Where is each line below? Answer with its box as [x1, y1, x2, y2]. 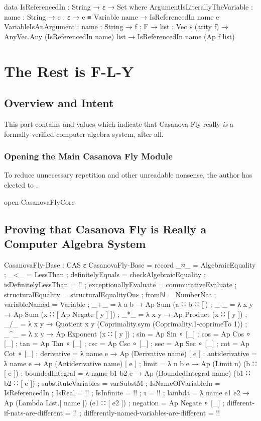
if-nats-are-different [4, 407, 63, 417]
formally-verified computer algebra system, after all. [4, 128, 164, 139]
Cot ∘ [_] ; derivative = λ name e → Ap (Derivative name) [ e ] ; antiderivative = [4, 348, 257, 359]
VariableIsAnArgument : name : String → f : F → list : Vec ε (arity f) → [4, 21, 229, 32]
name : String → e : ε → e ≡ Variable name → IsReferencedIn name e [4, 11, 219, 22]
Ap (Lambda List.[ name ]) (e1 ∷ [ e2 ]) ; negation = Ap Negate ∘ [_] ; [4, 397, 224, 408]
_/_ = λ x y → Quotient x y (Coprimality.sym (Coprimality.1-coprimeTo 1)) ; [4, 318, 247, 329]
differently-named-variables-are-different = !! [83, 407, 220, 417]
